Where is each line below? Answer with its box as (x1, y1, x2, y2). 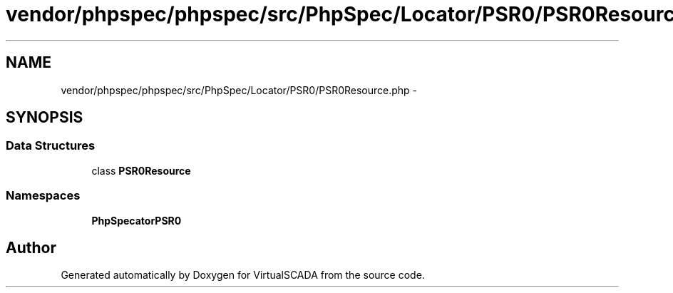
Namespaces (6, 188, 81, 203)
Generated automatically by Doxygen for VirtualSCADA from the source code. (61, 269, 425, 282)
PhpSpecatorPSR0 (91, 214, 182, 227)
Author (6, 238, 56, 257)
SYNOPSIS (6, 108, 83, 127)
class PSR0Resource (91, 164, 191, 177)
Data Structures (6, 138, 96, 153)
